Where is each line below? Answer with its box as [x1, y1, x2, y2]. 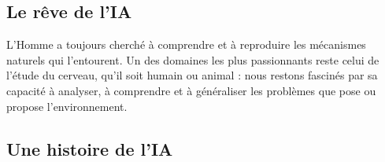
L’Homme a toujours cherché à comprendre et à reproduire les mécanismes [6, 36, 366, 53]
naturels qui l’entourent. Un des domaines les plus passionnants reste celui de [6, 51, 379, 68]
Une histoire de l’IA [6, 136, 173, 160]
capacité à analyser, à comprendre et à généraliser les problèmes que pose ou [6, 82, 376, 98]
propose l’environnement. [6, 98, 128, 114]
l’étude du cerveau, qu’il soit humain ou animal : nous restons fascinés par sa [6, 67, 378, 83]
